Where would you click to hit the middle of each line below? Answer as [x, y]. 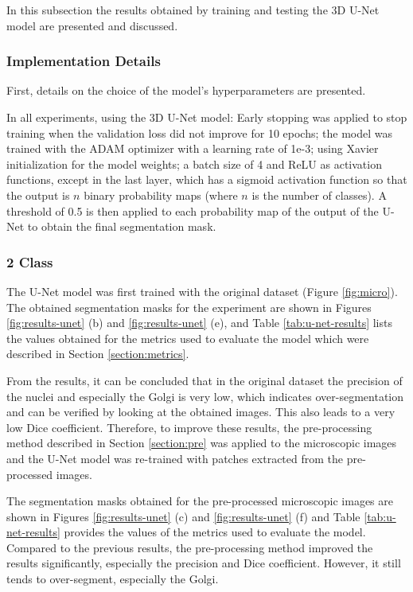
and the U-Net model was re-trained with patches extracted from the [175, 458]
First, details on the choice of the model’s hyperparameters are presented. [186, 90]
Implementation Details [84, 61]
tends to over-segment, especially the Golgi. [113, 579]
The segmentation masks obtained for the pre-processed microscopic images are [200, 501]
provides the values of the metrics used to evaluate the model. [215, 532]
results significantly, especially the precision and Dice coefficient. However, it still [204, 563]
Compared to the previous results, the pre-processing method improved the [190, 547]
